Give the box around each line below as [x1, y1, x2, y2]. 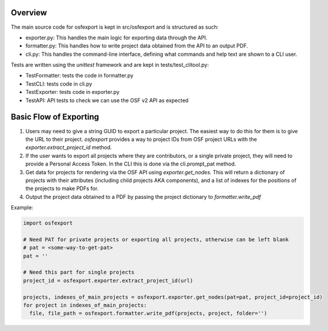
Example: [11, 204, 33, 211]
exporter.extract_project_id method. [25, 144, 112, 151]
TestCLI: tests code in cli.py [25, 80, 93, 87]
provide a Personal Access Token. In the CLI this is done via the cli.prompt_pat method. [25, 160, 237, 167]
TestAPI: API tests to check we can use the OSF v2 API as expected [25, 97, 189, 104]
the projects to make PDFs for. [25, 185, 99, 192]
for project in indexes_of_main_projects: [23, 302, 147, 308]
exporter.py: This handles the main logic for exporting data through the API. [25, 34, 208, 41]
